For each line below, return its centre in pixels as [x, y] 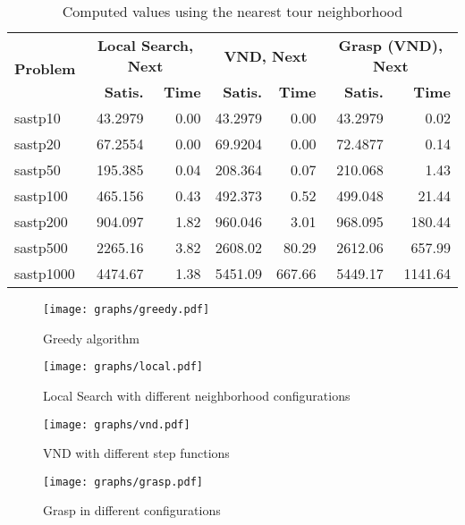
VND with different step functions [136, 453]
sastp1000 [45, 273]
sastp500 [41, 247]
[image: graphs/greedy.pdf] [127, 309]
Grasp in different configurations [132, 510]
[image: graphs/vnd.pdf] [117, 424]
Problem [45, 68]
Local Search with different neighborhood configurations [197, 395]
